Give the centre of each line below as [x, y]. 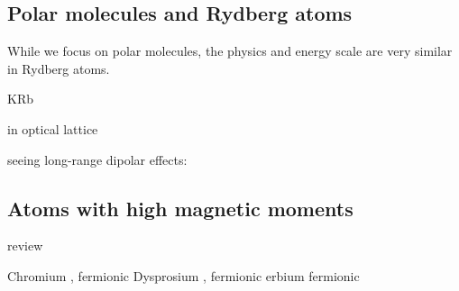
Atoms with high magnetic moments [180, 208]
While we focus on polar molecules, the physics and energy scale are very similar [230, 51]
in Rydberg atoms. [59, 68]
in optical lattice [53, 128]
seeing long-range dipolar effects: [97, 159]
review [25, 246]
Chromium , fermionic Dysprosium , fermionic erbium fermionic [184, 275]
